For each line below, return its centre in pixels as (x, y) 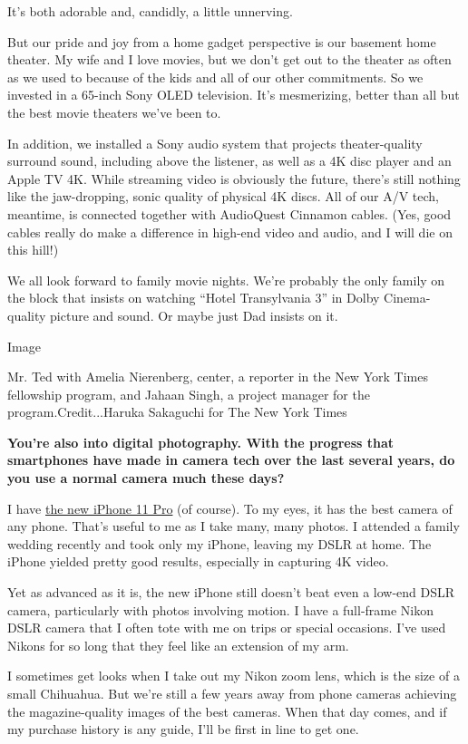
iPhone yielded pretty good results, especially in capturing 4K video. (198, 561)
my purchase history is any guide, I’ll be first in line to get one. (183, 729)
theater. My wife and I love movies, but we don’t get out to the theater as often (229, 59)
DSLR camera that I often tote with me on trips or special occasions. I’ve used (227, 628)
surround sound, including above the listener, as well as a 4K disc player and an (229, 161)
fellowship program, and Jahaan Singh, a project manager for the (189, 394)
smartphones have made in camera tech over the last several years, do (231, 460)
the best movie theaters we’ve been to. (114, 112)
